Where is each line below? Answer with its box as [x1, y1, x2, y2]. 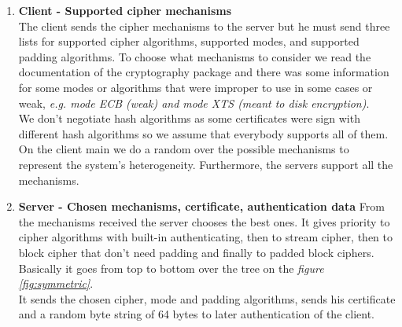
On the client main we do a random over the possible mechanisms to [18, 141, 349, 157]
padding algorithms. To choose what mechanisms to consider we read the [18, 48, 371, 64]
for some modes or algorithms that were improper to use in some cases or [18, 79, 373, 95]
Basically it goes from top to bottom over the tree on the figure [18, 259, 324, 276]
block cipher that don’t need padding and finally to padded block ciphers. [18, 244, 374, 260]
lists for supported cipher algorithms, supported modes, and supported [18, 33, 360, 50]
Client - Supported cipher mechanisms [18, 2, 232, 18]
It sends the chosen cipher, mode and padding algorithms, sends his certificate [18, 290, 396, 307]
